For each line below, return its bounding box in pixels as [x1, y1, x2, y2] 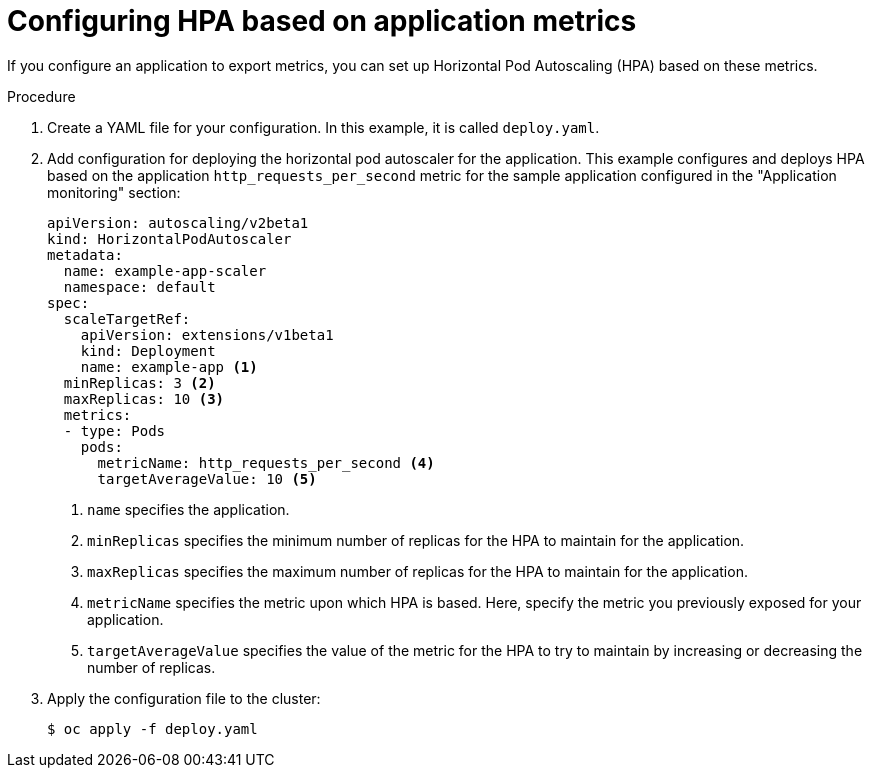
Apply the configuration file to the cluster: [47, 689, 321, 707]
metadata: [47, 246, 123, 263]
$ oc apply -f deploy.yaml [47, 720, 258, 737]
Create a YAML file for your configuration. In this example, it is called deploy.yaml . [47, 118, 600, 136]
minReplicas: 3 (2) [63, 374, 216, 391]
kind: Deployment [80, 342, 216, 359]
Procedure [7, 87, 76, 105]
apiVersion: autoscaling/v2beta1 [47, 214, 309, 231]
